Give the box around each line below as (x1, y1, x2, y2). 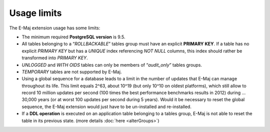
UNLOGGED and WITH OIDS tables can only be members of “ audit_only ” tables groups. (21, 62, 202, 68)
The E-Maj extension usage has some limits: (9, 25, 100, 31)
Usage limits (9, 7, 62, 18)
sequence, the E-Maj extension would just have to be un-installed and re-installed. (21, 104, 192, 110)
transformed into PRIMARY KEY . (21, 55, 88, 61)
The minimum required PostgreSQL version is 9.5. (21, 34, 125, 40)
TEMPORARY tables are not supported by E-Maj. (21, 69, 122, 75)
